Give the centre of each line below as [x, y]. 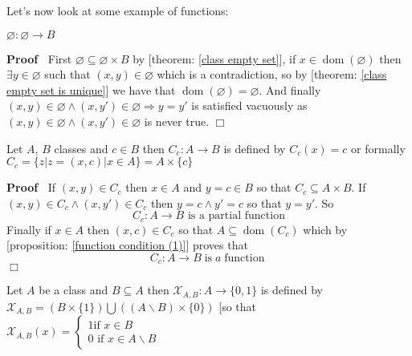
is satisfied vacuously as [249, 105]
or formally [378, 148]
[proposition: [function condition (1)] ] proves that [127, 245]
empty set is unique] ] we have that [91, 89]
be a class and [73, 290]
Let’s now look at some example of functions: [118, 10]
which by [325, 229]
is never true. [177, 121]
